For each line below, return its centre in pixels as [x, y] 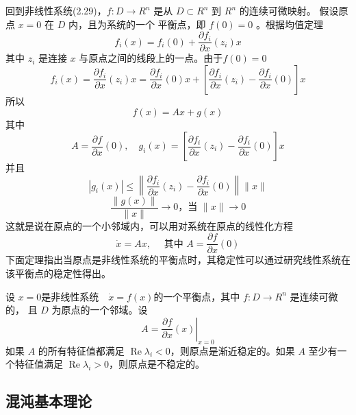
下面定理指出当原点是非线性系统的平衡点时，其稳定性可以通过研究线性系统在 [178, 260]
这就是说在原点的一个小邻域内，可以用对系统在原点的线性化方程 [149, 225]
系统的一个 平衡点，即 [156, 24]
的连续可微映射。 [278, 10]
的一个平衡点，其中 [197, 296]
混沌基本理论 [49, 401]
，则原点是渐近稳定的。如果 [232, 350]
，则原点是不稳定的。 [156, 364]
